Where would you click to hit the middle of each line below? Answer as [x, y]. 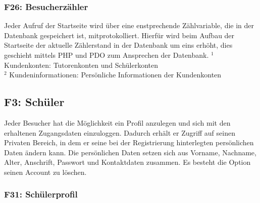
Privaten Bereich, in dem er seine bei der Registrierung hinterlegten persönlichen [129, 142]
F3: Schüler [34, 102]
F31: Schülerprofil [41, 194]
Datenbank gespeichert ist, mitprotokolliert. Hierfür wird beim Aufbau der [119, 35]
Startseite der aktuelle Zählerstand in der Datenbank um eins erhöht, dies [118, 45]
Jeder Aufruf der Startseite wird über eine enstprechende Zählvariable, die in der [129, 25]
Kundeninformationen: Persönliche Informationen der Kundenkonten [115, 75]
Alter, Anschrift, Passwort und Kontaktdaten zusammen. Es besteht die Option [127, 162]
